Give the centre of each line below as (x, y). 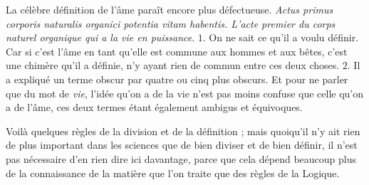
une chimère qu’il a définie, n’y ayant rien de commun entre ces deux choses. (173, 65)
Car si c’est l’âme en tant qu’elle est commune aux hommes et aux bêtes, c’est (177, 51)
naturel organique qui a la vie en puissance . (100, 37)
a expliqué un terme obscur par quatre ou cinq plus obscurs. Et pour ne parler (177, 79)
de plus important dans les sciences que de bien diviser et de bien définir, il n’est (182, 145)
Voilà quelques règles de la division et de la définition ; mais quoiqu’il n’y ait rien (183, 131)
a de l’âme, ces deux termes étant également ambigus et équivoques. (154, 107)
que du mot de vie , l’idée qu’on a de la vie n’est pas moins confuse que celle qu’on (185, 93)
